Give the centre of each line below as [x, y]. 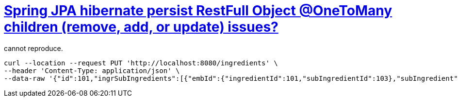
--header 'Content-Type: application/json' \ [92, 70]
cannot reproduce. [33, 48]
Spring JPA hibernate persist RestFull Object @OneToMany [198, 11]
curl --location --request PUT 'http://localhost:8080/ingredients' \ [141, 63]
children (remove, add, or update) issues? [141, 27]
